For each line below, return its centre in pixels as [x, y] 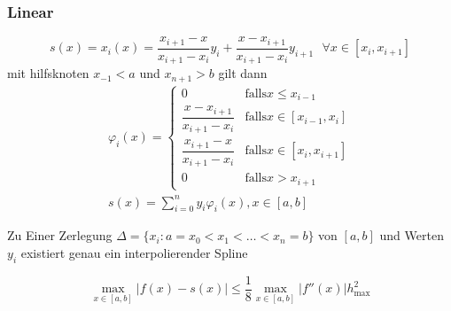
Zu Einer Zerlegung [60, 235]
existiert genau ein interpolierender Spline [134, 252]
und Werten [412, 235]
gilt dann [243, 73]
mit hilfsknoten [48, 73]
